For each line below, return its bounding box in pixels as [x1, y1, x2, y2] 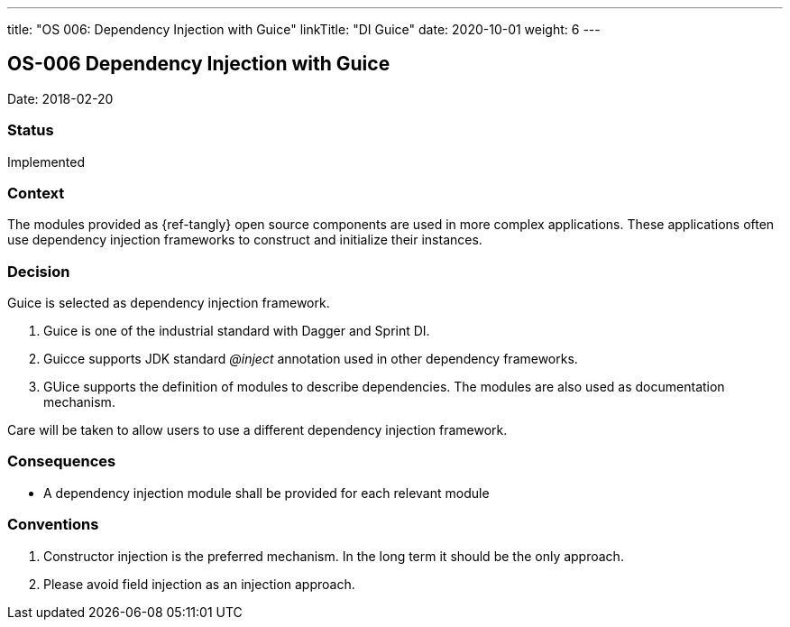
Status [7, 121, 54, 140]
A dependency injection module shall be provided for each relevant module [43, 484, 490, 501]
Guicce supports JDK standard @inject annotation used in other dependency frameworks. [43, 351, 578, 367]
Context [7, 183, 65, 202]
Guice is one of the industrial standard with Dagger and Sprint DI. [43, 323, 430, 339]
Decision [7, 262, 70, 281]
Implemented [7, 153, 86, 170]
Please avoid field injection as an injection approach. [43, 576, 355, 592]
